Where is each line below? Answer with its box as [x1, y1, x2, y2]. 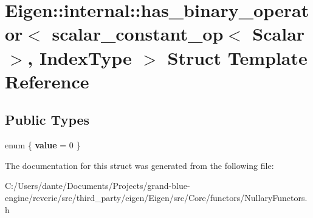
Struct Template [167, 45, 308, 70]
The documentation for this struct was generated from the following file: [5, 159, 274, 171]
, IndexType [27, 45, 132, 70]
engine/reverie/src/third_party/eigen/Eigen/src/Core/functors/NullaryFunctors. [5, 191, 308, 203]
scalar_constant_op [52, 21, 224, 46]
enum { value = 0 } [5, 139, 81, 151]
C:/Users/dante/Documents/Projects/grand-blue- [5, 179, 190, 192]
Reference [5, 68, 89, 93]
